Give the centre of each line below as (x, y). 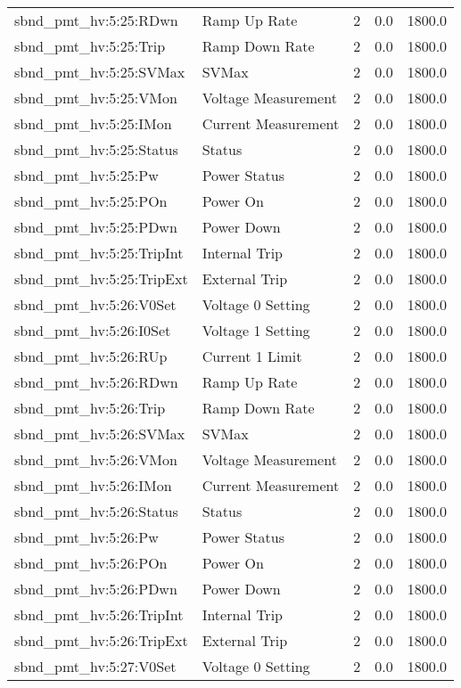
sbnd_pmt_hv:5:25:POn (91, 201)
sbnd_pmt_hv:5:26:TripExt (101, 640)
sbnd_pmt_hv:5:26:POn (91, 563)
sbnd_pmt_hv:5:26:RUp (91, 356)
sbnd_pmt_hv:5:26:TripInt (99, 614)
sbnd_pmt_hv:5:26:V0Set (95, 304)
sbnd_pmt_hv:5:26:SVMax (100, 434)
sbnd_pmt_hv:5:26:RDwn (96, 382)
